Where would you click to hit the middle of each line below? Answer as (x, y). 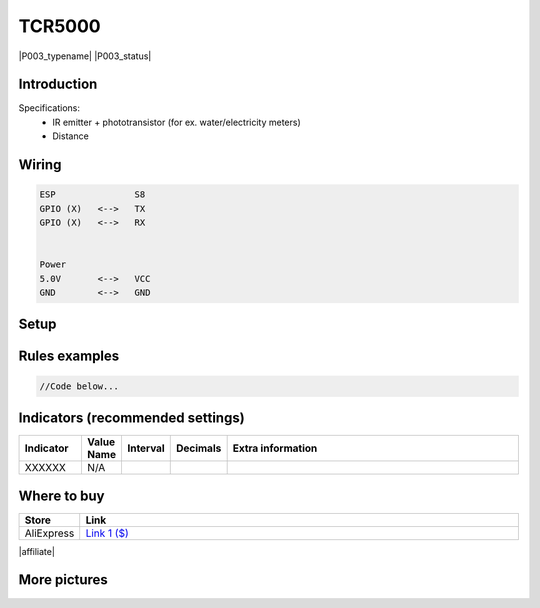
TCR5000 (59, 26)
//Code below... (79, 386)
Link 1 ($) (107, 533)
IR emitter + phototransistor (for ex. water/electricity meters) (177, 122)
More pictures (63, 580)
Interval (145, 448)
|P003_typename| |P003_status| (85, 56)
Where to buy (61, 495)
